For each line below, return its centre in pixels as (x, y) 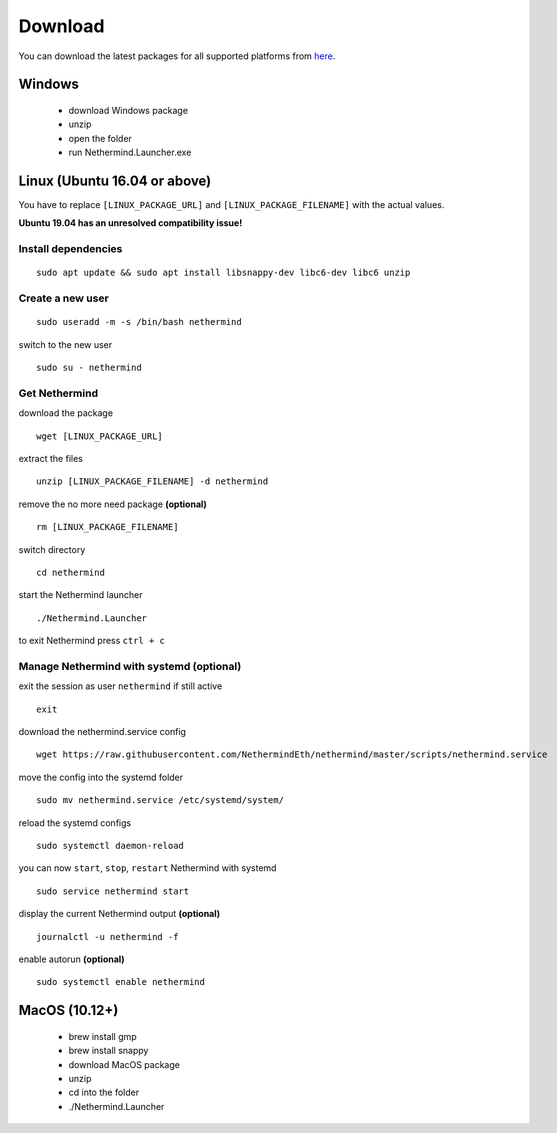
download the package (66, 413)
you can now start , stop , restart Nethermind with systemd (147, 868)
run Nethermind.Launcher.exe (130, 152)
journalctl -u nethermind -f (107, 936)
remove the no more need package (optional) (112, 504)
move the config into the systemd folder (101, 777)
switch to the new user (65, 344)
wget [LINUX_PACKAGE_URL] (100, 436)
